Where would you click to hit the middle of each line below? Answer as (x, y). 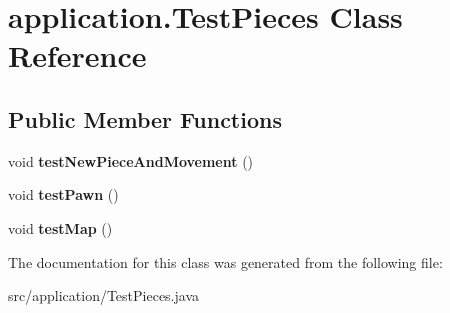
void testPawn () (63, 194)
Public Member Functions (145, 118)
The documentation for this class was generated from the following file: (225, 261)
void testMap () (60, 227)
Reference (77, 55)
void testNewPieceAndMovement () (131, 160)
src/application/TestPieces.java (104, 295)
